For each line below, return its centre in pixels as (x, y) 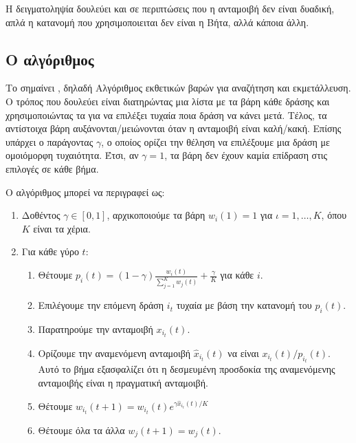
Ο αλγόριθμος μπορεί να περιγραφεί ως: (85, 192)
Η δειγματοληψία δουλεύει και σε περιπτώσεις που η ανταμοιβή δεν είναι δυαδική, (170, 8)
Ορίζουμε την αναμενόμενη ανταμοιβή (114, 353)
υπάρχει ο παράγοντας (49, 141)
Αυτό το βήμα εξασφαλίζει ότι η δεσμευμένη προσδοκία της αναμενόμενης (187, 369)
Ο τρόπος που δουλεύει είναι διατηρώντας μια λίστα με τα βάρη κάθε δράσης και (168, 101)
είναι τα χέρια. (62, 228)
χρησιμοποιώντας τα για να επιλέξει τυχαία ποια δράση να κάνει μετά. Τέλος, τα (166, 115)
